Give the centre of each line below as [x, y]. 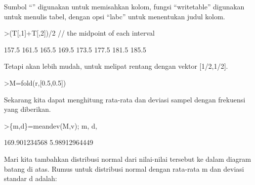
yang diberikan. [27, 109]
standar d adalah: [31, 178]
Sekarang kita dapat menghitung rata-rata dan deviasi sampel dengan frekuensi [125, 99]
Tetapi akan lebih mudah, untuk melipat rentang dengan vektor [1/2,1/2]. [116, 66]
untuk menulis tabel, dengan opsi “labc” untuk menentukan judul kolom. [115, 16]
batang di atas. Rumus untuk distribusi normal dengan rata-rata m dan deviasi [124, 168]
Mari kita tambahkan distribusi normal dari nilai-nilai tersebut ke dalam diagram [127, 159]
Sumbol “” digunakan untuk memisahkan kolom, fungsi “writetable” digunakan [124, 6]
